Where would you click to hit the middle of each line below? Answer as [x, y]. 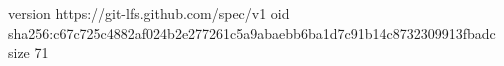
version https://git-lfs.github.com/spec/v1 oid [149, 13]
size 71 [28, 52]
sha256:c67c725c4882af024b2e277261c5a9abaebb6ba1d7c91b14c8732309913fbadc [252, 32]
